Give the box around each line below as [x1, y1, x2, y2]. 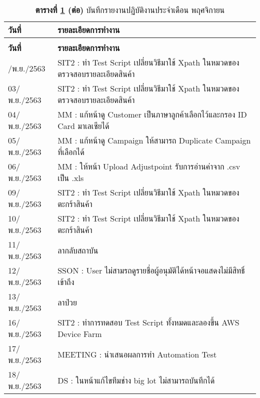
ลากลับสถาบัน [57, 244, 98, 256]
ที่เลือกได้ [57, 146, 84, 157]
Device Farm [57, 328, 102, 339]
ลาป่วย [57, 296, 77, 308]
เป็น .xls [57, 172, 84, 183]
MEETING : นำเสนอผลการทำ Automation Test [57, 348, 217, 360]
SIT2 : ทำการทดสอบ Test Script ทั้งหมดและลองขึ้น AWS [57, 316, 239, 328]
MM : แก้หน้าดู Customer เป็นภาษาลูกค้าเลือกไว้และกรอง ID [57, 108, 247, 120]
